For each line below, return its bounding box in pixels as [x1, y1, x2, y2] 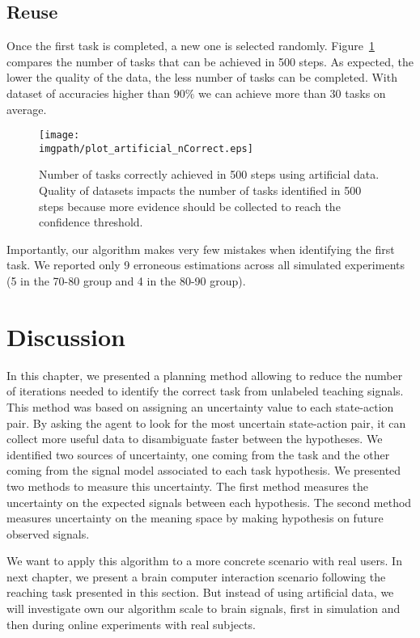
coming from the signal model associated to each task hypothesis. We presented [6, 462, 401, 479]
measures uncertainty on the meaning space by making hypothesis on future [6, 509, 384, 526]
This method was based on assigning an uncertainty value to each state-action [6, 398, 394, 415]
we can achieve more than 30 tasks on [198, 84, 386, 101]
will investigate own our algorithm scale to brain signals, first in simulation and [6, 600, 401, 617]
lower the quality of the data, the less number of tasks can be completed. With [6, 69, 397, 86]
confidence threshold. [39, 213, 143, 230]
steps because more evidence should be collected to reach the [39, 197, 341, 214]
